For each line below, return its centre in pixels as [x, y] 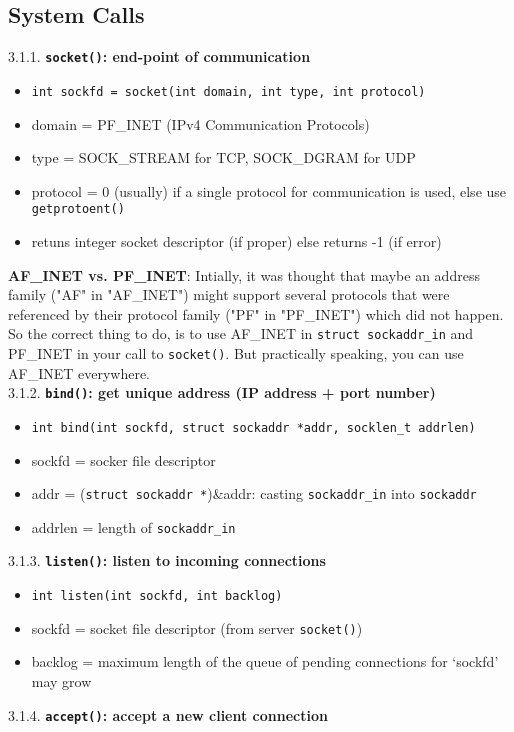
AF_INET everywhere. [79, 372]
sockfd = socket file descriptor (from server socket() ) [197, 627]
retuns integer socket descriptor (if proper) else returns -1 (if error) [236, 240]
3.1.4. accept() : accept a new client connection [168, 714]
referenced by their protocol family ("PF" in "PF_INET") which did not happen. [256, 313]
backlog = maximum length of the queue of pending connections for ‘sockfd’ [265, 661]
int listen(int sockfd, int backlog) [157, 596]
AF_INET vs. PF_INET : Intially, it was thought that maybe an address [244, 274]
